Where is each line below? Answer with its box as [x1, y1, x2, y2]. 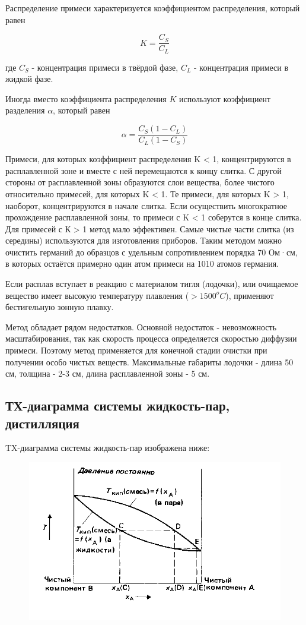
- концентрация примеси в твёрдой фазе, [31, 61, 179, 73]
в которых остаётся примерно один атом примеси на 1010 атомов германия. [5, 257, 279, 270]
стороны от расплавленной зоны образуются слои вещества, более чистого [5, 176, 275, 188]
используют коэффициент [179, 92, 271, 105]
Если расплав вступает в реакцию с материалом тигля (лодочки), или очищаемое [5, 277, 298, 290]
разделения [5, 104, 45, 116]
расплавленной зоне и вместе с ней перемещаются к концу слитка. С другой [5, 164, 282, 176]
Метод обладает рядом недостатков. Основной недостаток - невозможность [5, 320, 277, 333]
